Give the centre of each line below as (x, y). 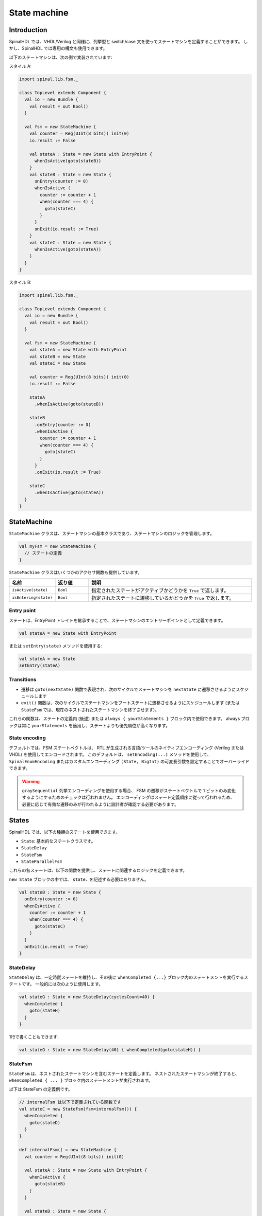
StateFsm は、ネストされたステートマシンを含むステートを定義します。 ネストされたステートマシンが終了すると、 (124, 1073)
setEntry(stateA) (40, 665)
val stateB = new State (57, 357)
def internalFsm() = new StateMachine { (68, 1150)
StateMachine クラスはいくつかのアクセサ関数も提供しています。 (76, 572)
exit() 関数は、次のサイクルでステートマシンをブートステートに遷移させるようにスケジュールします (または (130, 703)
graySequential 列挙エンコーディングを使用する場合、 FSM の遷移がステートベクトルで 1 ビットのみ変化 (129, 790)
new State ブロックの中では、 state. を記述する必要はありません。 (79, 879)
